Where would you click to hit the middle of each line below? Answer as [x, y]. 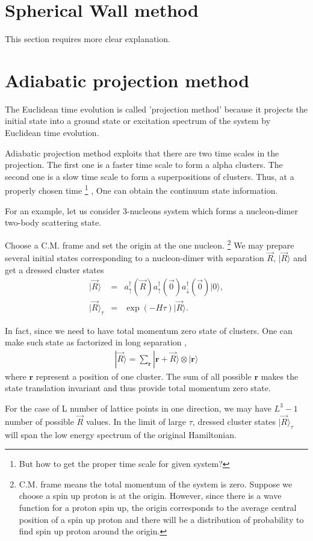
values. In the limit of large [136, 421]
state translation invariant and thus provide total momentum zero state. [138, 388]
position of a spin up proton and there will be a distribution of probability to [161, 519]
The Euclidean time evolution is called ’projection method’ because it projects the [156, 109]
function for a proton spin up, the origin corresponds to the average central [158, 507]
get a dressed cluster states [54, 269]
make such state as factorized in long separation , [96, 342]
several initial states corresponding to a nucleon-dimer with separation [135, 258]
